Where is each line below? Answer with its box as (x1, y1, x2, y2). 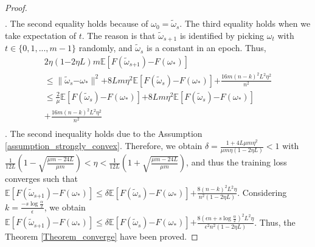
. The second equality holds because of (5, 17, 148, 30)
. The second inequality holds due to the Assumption (5, 127, 202, 139)
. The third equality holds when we (179, 17, 311, 30)
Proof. (5, 1, 27, 13)
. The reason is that (81, 29, 156, 41)
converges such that (5, 172, 78, 185)
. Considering (237, 186, 287, 198)
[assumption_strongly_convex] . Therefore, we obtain (5, 139, 202, 152)
